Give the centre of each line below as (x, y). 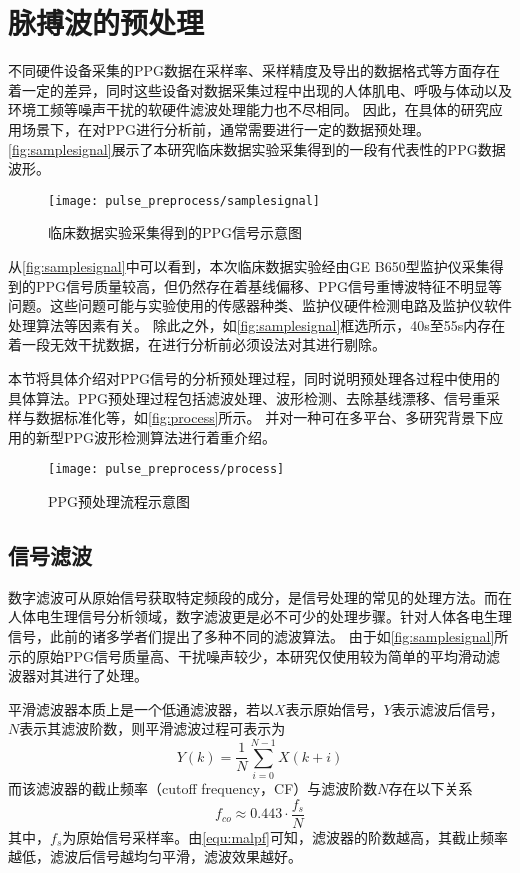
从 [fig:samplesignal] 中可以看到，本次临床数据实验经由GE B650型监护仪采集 (249, 265)
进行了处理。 (105, 675)
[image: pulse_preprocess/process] (166, 469)
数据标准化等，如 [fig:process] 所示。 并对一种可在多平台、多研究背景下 (262, 417)
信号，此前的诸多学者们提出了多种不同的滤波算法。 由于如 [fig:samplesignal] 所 (258, 635)
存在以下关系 (430, 788)
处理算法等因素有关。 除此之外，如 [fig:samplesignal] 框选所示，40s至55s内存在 (257, 324)
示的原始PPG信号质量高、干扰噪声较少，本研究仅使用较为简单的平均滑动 (247, 655)
